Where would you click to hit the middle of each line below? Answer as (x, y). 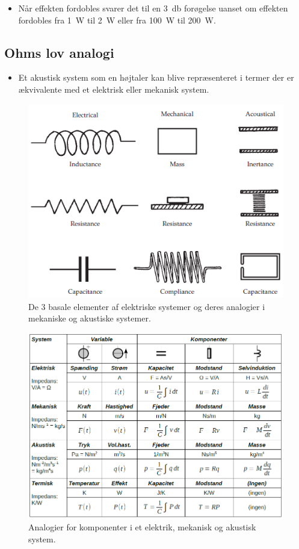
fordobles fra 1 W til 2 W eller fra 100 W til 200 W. (117, 20)
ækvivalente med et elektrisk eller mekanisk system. (114, 89)
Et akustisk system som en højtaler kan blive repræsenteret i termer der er (156, 77)
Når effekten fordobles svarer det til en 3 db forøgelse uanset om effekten (153, 8)
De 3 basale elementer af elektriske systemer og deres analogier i (147, 306)
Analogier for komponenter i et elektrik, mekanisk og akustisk (142, 527)
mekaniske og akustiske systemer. (90, 318)
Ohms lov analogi (59, 52)
